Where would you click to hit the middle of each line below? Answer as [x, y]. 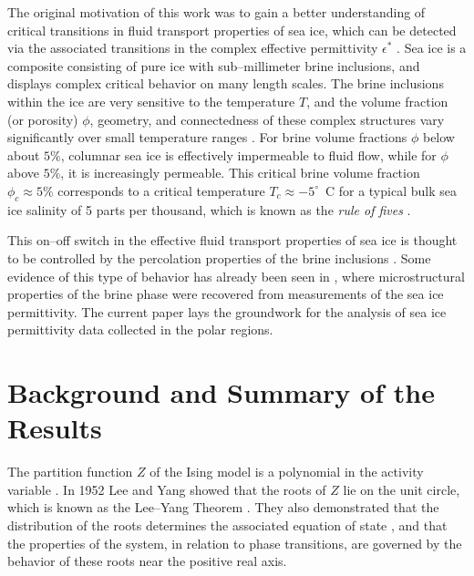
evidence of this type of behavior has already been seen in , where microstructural [236, 276]
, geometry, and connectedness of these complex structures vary [267, 119]
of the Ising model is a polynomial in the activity [287, 472]
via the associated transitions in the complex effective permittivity [193, 48]
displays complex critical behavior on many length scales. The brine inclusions [226, 83]
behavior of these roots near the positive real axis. [147, 561]
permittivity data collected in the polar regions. [140, 329]
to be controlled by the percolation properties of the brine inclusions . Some [219, 257]
